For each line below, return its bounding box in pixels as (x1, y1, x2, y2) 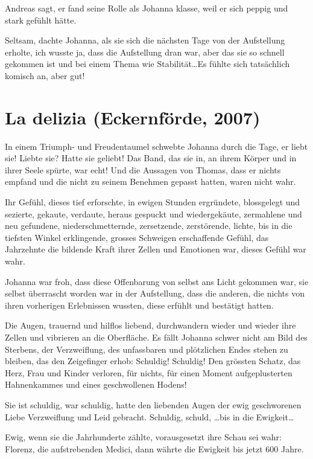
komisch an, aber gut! (5, 69, 85, 82)
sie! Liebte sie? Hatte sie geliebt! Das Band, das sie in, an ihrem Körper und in (5, 152, 297, 164)
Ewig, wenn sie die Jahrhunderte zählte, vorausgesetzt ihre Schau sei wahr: (5, 431, 282, 443)
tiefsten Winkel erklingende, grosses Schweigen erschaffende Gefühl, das (5, 231, 269, 243)
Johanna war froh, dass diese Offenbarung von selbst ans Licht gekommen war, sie (5, 275, 309, 287)
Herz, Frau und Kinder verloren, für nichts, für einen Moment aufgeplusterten (5, 366, 292, 379)
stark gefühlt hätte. (5, 13, 77, 26)
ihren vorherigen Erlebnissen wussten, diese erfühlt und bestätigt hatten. (5, 298, 274, 311)
